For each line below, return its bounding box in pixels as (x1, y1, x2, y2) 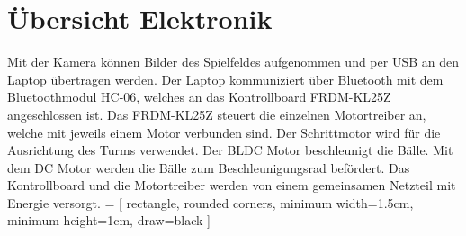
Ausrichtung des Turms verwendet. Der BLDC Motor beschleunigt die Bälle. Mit (7, 141, 453, 159)
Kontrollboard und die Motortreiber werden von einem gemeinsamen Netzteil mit (7, 176, 456, 195)
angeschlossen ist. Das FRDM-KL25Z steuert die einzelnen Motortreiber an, (7, 104, 426, 123)
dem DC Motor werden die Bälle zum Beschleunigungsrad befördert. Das (7, 158, 410, 177)
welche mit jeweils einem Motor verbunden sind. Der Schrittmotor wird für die (7, 123, 441, 141)
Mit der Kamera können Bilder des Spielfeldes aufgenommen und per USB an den (7, 52, 459, 71)
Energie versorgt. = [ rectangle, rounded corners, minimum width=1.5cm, (7, 193, 414, 212)
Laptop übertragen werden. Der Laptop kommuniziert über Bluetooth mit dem (7, 69, 444, 88)
